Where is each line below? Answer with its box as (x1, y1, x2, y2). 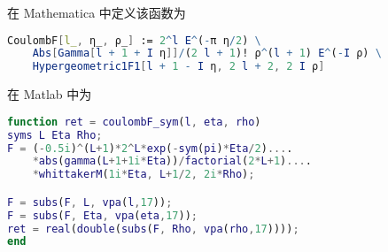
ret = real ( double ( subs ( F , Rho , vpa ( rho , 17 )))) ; (7, 222, 299, 235)
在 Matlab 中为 (7, 85, 92, 103)
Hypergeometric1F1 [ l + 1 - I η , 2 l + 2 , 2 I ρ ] (32, 60, 325, 73)
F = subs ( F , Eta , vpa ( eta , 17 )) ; (7, 209, 198, 222)
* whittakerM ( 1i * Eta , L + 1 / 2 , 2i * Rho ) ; (32, 168, 255, 181)
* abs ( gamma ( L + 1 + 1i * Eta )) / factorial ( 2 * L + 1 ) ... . (32, 155, 312, 168)
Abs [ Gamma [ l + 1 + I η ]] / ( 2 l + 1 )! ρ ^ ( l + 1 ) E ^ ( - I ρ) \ (32, 47, 382, 60)
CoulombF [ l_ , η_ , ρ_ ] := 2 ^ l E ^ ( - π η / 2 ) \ (7, 34, 261, 47)
